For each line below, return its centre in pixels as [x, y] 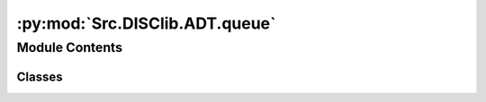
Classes [40, 76]
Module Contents [70, 47]
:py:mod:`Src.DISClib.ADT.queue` [146, 23]
